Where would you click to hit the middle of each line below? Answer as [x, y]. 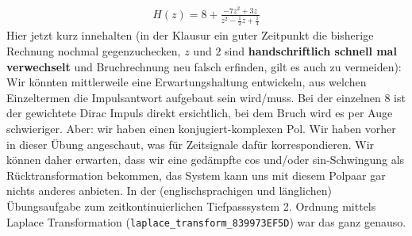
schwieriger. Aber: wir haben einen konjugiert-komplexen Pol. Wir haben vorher [201, 128]
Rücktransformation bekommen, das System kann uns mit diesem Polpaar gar [196, 175]
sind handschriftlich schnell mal [311, 51]
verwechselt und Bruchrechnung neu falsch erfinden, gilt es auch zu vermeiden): [204, 66]
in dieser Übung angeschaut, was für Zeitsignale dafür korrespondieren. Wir [191, 144]
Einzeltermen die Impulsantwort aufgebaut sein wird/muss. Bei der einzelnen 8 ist [206, 97]
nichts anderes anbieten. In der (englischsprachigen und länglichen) [169, 190]
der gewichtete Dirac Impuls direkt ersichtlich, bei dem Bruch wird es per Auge [200, 113]
